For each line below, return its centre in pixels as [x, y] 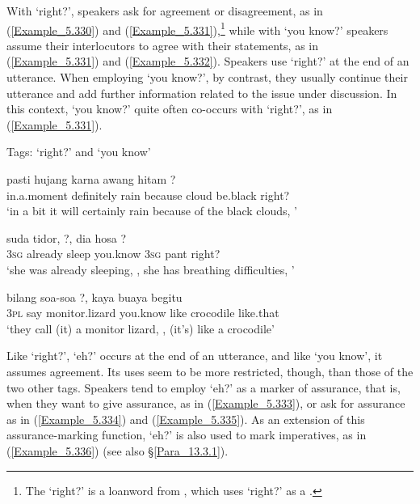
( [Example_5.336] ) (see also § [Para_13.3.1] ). [118, 450]
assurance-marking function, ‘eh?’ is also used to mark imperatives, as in [187, 435]
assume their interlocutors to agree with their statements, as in [163, 45]
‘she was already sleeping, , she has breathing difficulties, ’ [151, 269]
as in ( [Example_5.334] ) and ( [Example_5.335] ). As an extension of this [186, 419]
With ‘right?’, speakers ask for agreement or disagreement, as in [165, 11]
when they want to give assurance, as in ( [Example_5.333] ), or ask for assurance [206, 403]
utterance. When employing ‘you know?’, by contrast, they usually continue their [207, 77]
